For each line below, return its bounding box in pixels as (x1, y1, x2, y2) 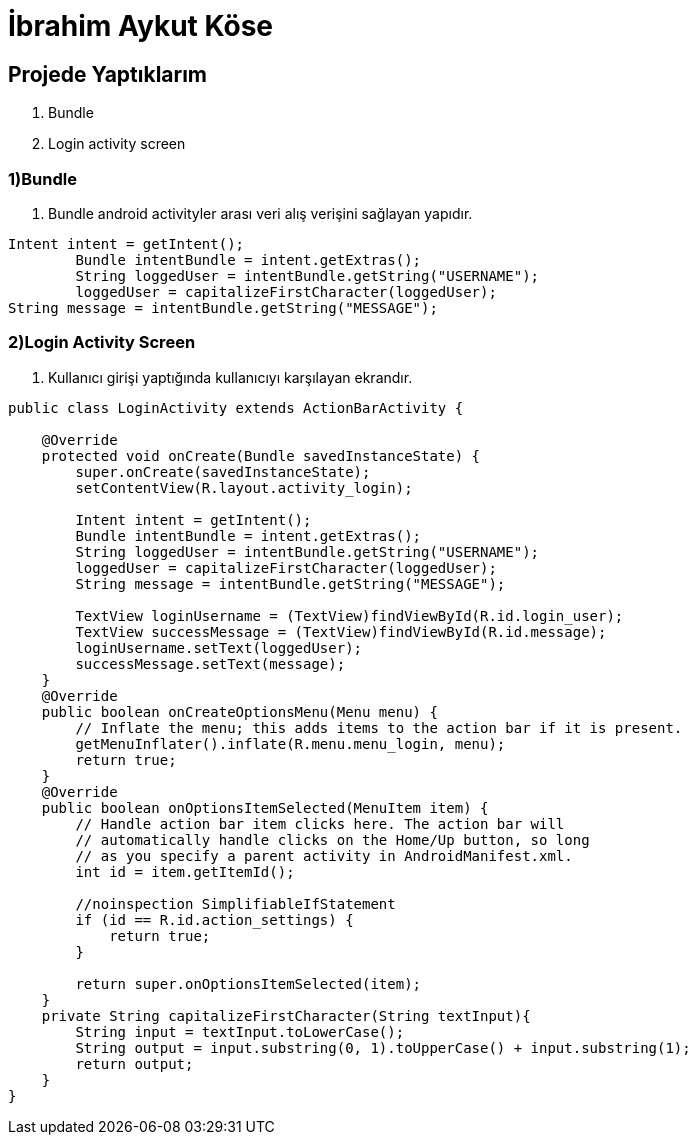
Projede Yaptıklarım (8, 61, 208, 87)
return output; (75, 1055, 194, 1072)
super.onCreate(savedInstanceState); (75, 463, 371, 480)
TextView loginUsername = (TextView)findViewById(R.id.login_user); (75, 607, 624, 624)
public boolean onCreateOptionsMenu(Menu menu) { (41, 703, 438, 720)
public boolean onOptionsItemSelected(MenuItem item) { (41, 799, 489, 816)
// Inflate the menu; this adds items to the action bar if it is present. (75, 719, 683, 736)
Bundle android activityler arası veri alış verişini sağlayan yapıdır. (48, 204, 473, 222)
